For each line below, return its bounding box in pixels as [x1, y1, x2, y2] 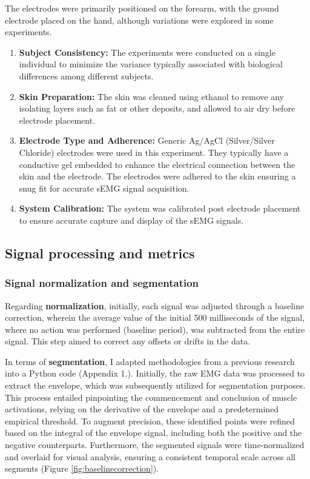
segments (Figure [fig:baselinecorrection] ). [5, 462, 159, 475]
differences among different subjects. [19, 69, 154, 82]
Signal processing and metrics [5, 243, 195, 262]
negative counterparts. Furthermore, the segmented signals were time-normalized [5, 438, 305, 451]
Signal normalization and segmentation [5, 275, 199, 290]
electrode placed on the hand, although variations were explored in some [5, 13, 274, 26]
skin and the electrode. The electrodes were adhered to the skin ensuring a [19, 170, 296, 183]
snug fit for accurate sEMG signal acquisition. [19, 181, 190, 194]
